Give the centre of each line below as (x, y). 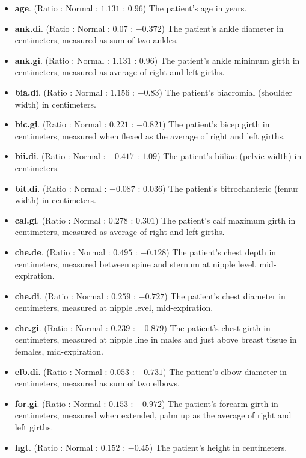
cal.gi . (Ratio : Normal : (60, 220)
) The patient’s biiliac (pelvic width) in (229, 156)
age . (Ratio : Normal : (57, 8)
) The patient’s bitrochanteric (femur (230, 188)
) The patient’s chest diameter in (225, 295)
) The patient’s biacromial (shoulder (226, 92)
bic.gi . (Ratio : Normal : (61, 124)
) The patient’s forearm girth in (220, 403)
